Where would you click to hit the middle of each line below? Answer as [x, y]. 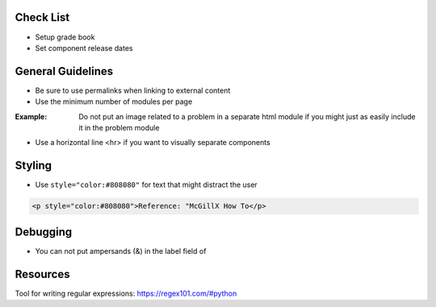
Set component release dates [84, 48]
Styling [34, 166]
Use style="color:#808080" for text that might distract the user [146, 185]
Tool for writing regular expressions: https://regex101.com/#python [126, 293]
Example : [31, 116]
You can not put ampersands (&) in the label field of [121, 251]
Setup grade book [65, 37]
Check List [42, 17]
